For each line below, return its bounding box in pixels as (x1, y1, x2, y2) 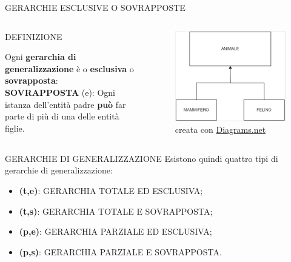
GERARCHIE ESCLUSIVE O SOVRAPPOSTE (5, 1, 186, 13)
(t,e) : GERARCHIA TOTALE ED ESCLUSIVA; (19, 184, 203, 196)
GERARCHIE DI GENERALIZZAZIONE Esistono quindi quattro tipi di (5, 152, 278, 164)
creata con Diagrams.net (175, 123, 266, 136)
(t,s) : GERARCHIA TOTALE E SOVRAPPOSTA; (19, 204, 213, 217)
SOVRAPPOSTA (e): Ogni (5, 86, 115, 98)
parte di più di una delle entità (5, 110, 119, 123)
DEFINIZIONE (5, 30, 62, 42)
